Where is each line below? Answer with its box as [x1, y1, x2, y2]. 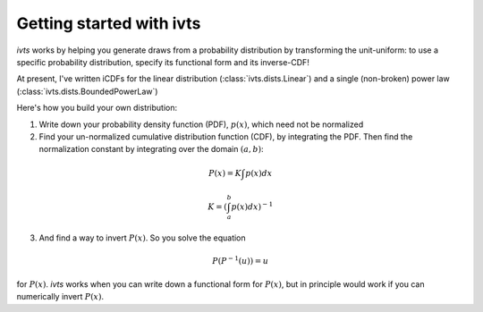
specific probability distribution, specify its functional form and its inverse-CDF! [16, 56, 310, 67]
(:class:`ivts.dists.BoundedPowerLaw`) [16, 86, 158, 97]
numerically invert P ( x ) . [16, 291, 105, 302]
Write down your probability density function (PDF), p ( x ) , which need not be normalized [38, 119, 364, 130]
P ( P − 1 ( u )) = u [211, 255, 269, 266]
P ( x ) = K [208, 168, 241, 179]
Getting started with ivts [16, 13, 201, 33]
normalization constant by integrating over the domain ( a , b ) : [38, 144, 264, 155]
